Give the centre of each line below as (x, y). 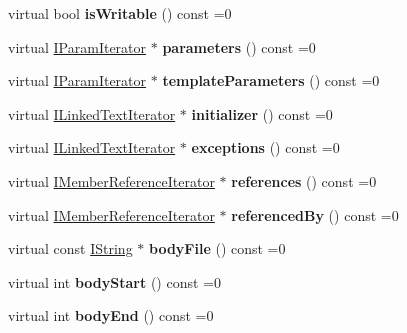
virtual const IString (70, 248)
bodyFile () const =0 (217, 248)
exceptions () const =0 (265, 147)
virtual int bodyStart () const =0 (114, 281)
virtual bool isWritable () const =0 (120, 13)
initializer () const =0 (262, 113)
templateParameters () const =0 (271, 80)
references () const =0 (304, 180)
